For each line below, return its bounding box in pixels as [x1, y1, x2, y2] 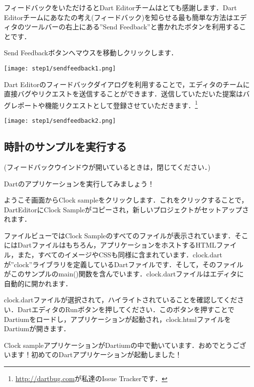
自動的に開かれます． [4, 278, 72, 288]
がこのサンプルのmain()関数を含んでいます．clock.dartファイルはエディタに [4, 269, 244, 279]
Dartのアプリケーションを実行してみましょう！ [4, 178, 154, 188]
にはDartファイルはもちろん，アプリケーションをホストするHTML [4, 240, 216, 250]
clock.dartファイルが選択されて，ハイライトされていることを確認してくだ [4, 295, 237, 305]
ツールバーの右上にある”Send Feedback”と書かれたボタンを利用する [24, 22, 239, 32]
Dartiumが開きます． [4, 323, 70, 334]
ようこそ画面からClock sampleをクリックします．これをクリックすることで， [4, 195, 248, 205]
